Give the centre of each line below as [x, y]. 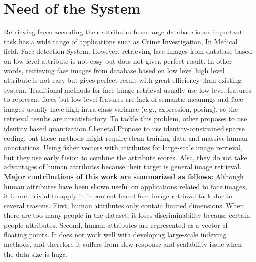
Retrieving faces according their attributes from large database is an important [123, 32]
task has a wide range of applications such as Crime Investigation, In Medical [121, 41]
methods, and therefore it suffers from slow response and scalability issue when [123, 244]
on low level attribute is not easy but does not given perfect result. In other [118, 60]
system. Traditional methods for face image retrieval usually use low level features [128, 89]
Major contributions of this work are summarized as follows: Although [124, 177]
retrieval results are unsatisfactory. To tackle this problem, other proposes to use [126, 118]
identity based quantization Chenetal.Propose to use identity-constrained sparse [124, 128]
